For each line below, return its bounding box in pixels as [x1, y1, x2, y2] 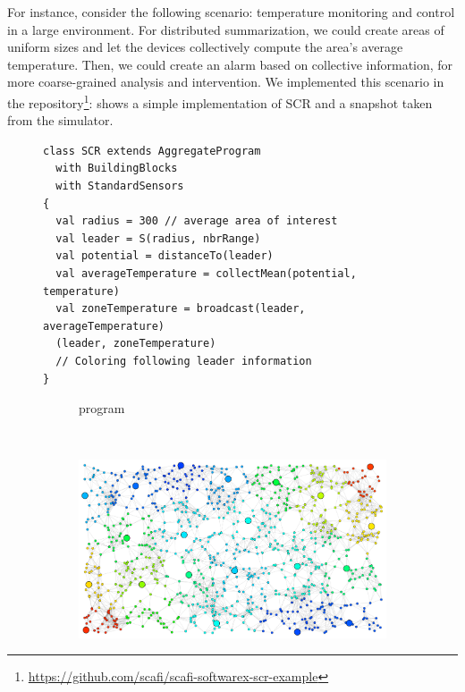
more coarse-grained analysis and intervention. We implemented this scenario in [7, 72, 444, 91]
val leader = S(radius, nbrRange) [55, 232, 261, 245]
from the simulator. [7, 111, 114, 130]
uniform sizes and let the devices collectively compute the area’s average [7, 38, 403, 56]
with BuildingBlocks [55, 162, 178, 175]
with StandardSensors [55, 180, 184, 192]
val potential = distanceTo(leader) [55, 249, 274, 263]
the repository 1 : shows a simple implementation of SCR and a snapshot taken [7, 90, 433, 112]
